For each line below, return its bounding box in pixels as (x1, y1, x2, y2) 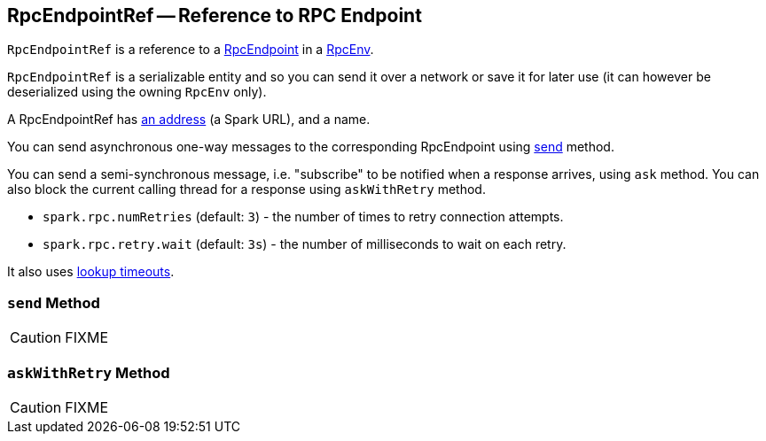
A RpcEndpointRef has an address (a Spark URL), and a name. (7, 112, 371, 128)
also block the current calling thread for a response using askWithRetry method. (7, 182, 486, 197)
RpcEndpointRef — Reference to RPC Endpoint (7, 4, 422, 27)
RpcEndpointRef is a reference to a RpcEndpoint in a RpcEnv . (7, 42, 374, 58)
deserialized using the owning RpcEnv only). (7, 84, 267, 100)
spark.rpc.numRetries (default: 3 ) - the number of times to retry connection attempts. (43, 209, 564, 225)
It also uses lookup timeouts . (7, 264, 175, 280)
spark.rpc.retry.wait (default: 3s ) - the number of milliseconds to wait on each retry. (43, 236, 567, 252)
